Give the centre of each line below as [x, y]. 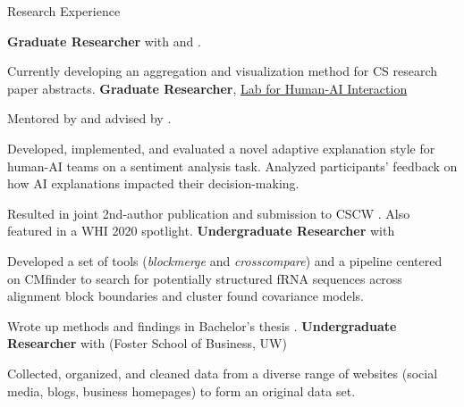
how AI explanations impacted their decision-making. [153, 183]
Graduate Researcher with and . [104, 41]
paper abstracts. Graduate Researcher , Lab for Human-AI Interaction [207, 88]
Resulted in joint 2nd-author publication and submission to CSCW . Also [209, 213]
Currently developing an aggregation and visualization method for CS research [223, 71]
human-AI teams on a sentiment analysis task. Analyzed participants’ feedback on [232, 166]
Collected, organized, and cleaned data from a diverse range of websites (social [223, 373]
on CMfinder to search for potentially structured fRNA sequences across [205, 278]
